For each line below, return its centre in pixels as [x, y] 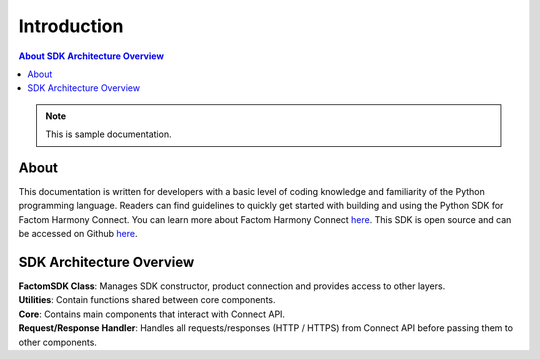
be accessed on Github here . [78, 234]
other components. [57, 342]
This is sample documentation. [108, 134]
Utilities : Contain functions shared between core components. [147, 300]
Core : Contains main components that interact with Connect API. [151, 314]
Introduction [71, 26]
